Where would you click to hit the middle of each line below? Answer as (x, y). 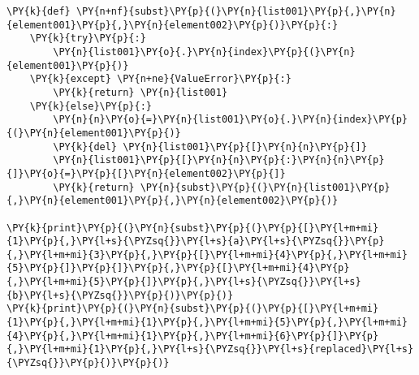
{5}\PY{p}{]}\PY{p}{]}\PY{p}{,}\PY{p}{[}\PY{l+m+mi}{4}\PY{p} (178, 268)
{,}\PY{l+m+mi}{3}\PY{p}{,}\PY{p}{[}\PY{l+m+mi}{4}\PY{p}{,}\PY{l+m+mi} (207, 254)
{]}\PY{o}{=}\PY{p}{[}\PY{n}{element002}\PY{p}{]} (146, 173)
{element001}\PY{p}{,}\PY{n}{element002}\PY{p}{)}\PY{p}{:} (173, 25)
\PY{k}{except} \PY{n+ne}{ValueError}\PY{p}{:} (160, 79)
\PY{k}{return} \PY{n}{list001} (140, 92)
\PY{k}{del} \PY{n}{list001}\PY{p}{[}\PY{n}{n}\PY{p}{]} (210, 147)
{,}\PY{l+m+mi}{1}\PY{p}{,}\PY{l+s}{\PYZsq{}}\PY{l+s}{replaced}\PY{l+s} (210, 349)
